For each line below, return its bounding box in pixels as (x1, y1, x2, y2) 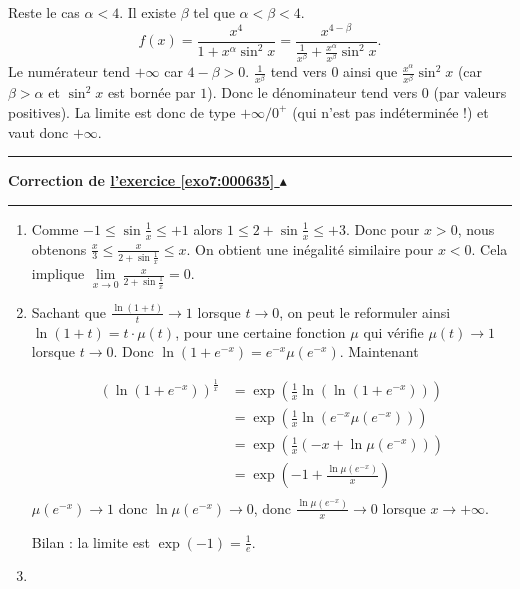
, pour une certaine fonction (175, 321, 346, 342)
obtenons (31, 238, 87, 259)
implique (31, 263, 85, 284)
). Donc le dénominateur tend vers (207, 82, 418, 103)
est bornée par (107, 82, 196, 103)
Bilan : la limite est (31, 531, 150, 552)
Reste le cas (8, 2, 80, 22)
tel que (193, 2, 235, 22)
